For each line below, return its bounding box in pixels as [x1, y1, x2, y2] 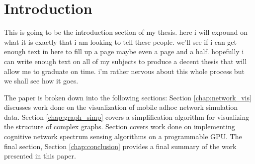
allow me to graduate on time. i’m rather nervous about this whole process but [4, 66, 245, 76]
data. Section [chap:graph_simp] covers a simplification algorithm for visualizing [4, 111, 250, 122]
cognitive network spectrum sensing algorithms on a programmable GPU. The [4, 131, 242, 142]
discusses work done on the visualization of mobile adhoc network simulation [4, 102, 238, 112]
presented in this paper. [4, 151, 76, 161]
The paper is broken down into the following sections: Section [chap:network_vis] [4, 92, 252, 102]
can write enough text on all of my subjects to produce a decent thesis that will [4, 56, 247, 66]
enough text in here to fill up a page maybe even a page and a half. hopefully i [4, 46, 244, 57]
